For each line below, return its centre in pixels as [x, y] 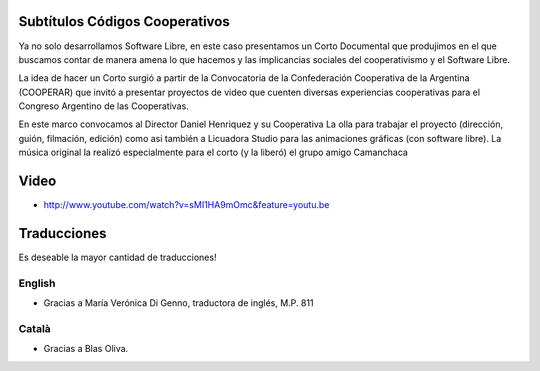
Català [35, 328]
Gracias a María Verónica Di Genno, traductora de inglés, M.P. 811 [178, 303]
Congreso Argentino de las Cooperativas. [103, 106]
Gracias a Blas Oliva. [86, 349]
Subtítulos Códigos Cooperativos [124, 21]
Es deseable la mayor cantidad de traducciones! [117, 257]
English [37, 283]
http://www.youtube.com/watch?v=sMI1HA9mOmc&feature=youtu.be [186, 205]
